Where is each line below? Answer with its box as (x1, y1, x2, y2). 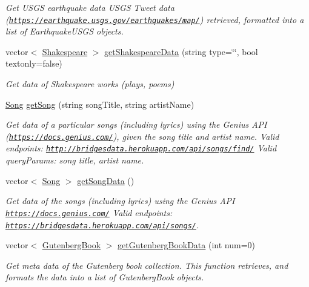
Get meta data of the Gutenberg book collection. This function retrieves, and (5, 259, 288, 271)
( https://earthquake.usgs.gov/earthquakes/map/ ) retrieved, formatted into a (5, 13, 304, 25)
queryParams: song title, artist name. (5, 154, 144, 167)
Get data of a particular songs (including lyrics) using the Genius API (5, 118, 267, 131)
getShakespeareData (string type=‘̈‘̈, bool (104, 45, 258, 58)
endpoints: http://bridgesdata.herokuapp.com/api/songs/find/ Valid (5, 142, 277, 154)
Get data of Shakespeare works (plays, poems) (5, 78, 174, 90)
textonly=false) (5, 57, 62, 70)
